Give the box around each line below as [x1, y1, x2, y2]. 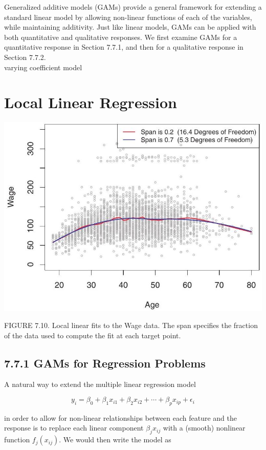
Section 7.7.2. [4, 51, 46, 62]
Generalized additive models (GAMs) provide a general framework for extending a [4, 2, 262, 12]
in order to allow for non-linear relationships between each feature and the [4, 412, 237, 423]
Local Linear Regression [4, 92, 177, 113]
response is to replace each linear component [4, 422, 144, 433]
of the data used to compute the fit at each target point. [4, 330, 181, 340]
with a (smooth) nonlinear [163, 422, 246, 433]
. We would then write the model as [59, 434, 171, 445]
